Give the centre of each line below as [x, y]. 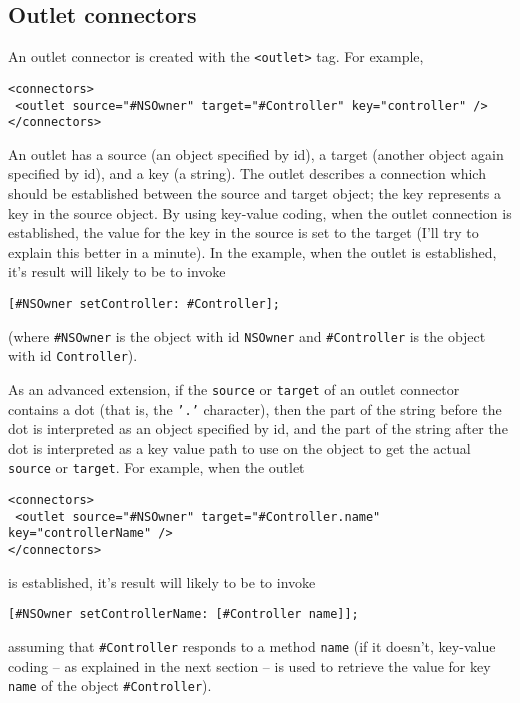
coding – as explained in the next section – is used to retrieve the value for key [249, 665]
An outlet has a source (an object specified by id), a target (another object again [256, 153]
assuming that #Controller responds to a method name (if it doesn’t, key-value [252, 645]
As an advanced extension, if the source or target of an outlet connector [234, 388]
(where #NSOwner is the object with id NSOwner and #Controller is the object [247, 335]
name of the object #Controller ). [110, 685]
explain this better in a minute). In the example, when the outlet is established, [252, 251]
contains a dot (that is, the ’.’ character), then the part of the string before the [255, 408]
